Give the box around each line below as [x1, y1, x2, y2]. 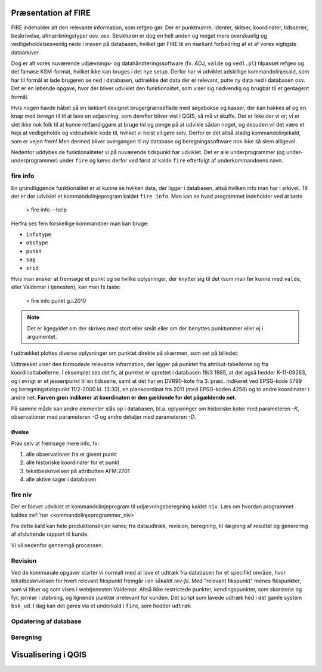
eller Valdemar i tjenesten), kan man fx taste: [11, 284, 121, 291]
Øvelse [11, 429, 29, 436]
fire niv [11, 490, 32, 499]
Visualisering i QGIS [11, 650, 87, 660]
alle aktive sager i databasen [26, 475, 97, 483]
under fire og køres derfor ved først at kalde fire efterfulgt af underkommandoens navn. [59, 157, 283, 164]
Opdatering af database [11, 617, 82, 625]
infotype [26, 231, 52, 238]
